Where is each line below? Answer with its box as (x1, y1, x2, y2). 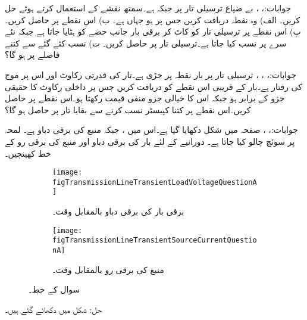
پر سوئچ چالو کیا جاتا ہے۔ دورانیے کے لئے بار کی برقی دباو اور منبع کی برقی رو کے (5, 135, 295, 147)
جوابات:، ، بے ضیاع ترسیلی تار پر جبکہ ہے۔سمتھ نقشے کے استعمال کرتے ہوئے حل (5, 2, 292, 14)
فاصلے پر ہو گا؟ (5, 48, 60, 61)
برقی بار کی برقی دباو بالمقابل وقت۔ (52, 205, 184, 218)
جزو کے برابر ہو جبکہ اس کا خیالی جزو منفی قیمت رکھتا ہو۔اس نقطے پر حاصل (5, 92, 285, 104)
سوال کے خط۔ (29, 283, 80, 296)
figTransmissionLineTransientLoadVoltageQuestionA (52, 178, 257, 187)
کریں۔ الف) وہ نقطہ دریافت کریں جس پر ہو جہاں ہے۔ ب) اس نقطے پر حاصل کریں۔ (5, 13, 300, 26)
